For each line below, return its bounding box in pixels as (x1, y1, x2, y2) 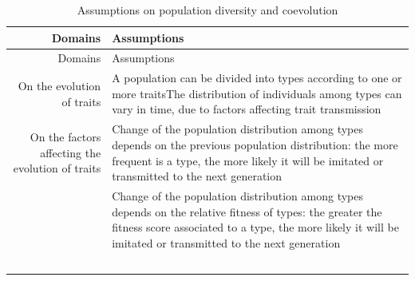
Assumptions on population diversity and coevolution (77, 2, 338, 18)
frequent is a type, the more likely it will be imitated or (112, 152, 384, 168)
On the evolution (18, 77, 101, 94)
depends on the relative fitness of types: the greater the (112, 203, 382, 220)
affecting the (40, 144, 101, 160)
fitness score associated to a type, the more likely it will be (112, 219, 399, 235)
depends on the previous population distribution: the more (112, 136, 398, 152)
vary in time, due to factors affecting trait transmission (112, 101, 381, 117)
